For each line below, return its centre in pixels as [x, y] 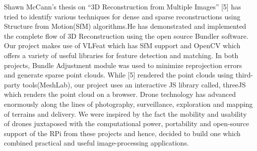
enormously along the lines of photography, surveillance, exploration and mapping [128, 104]
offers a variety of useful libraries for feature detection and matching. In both [121, 55]
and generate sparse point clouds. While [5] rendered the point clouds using [119, 75]
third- [244, 75]
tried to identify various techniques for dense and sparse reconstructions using [122, 16]
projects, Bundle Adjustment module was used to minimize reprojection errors [123, 65]
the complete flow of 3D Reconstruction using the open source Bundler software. [126, 36]
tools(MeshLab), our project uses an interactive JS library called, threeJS [134, 84]
